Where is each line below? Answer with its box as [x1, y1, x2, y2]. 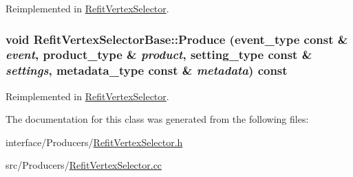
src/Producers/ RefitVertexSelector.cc [6, 158, 162, 172]
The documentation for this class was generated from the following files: [6, 112, 309, 126]
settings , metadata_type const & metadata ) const [6, 62, 288, 79]
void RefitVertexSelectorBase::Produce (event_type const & [6, 30, 348, 47]
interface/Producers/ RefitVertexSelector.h [6, 134, 183, 149]
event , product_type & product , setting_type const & [6, 46, 312, 63]
